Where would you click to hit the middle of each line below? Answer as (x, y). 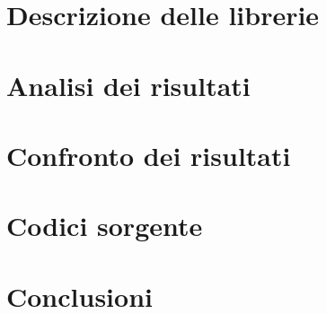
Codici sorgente (105, 226)
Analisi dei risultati (128, 85)
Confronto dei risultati (149, 155)
